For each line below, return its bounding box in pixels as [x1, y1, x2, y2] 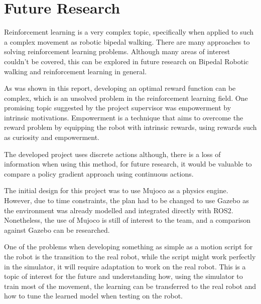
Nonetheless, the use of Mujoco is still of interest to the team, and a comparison [4, 215, 250, 225]
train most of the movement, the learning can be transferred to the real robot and [4, 280, 256, 291]
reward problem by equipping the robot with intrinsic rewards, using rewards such [4, 122, 257, 132]
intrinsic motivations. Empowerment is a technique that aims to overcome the [4, 112, 243, 122]
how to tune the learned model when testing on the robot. [4, 290, 183, 301]
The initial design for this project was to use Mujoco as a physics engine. [4, 185, 228, 196]
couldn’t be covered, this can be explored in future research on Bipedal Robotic [4, 56, 249, 66]
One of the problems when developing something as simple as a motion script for [4, 241, 253, 252]
